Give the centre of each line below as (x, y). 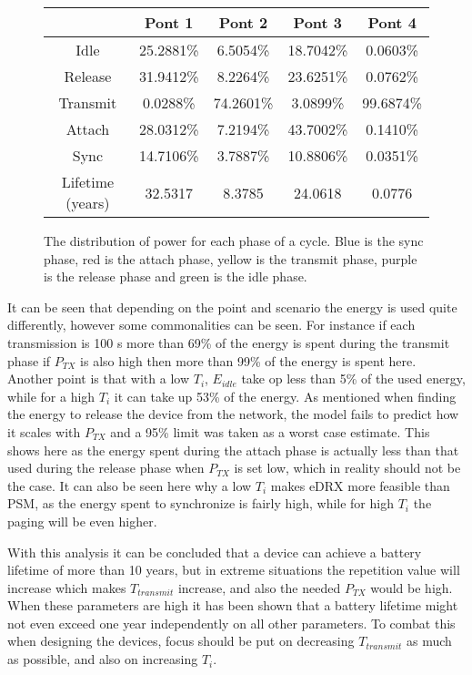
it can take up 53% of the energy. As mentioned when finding (285, 396)
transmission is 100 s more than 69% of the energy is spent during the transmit (229, 342)
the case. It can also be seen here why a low (130, 485)
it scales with (44, 431)
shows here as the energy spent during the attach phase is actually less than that (233, 450)
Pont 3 (318, 22)
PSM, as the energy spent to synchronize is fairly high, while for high (201, 503)
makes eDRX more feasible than (360, 485)
